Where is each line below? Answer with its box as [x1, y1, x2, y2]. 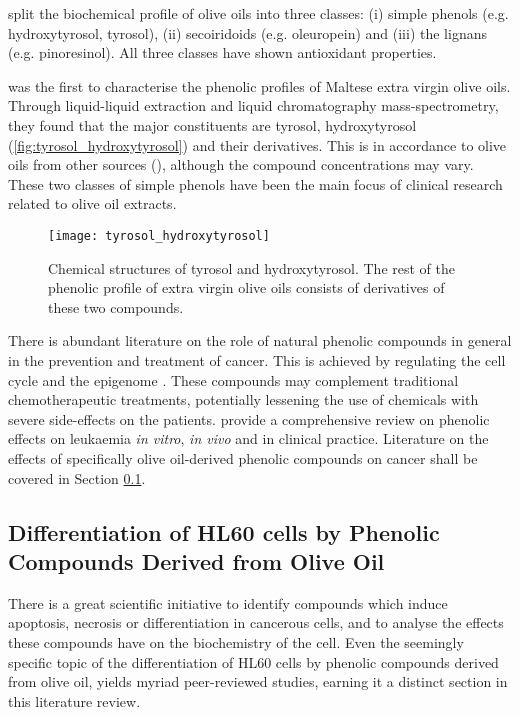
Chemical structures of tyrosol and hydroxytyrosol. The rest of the [48, 257, 456, 278]
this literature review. [8, 690, 141, 711]
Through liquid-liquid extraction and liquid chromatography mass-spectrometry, [8, 95, 499, 116]
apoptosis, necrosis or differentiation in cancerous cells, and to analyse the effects [8, 612, 504, 633]
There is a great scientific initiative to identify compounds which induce [8, 592, 448, 613]
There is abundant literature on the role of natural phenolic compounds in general [8, 330, 512, 351]
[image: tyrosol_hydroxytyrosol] [48, 228, 270, 243]
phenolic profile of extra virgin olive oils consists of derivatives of [48, 277, 445, 298]
